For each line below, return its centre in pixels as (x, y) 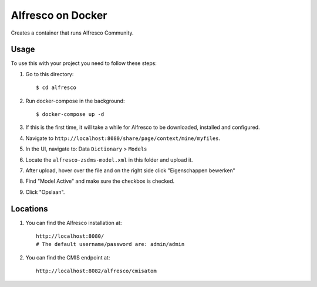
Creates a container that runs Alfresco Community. (72, 33)
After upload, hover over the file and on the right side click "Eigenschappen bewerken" (131, 170)
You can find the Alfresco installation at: (74, 223)
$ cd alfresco (56, 88)
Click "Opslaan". (45, 192)
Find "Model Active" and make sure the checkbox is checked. (100, 181)
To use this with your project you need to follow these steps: (84, 63)
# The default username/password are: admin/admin (110, 244)
